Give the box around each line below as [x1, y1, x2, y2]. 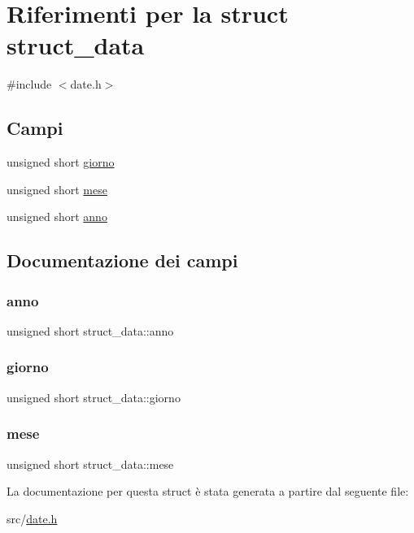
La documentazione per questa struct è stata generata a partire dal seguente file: [7, 483, 409, 500]
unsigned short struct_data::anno [7, 322, 174, 339]
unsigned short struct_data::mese [7, 455, 174, 472]
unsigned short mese [7, 180, 107, 197]
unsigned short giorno [7, 154, 115, 171]
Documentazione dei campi [7, 248, 238, 273]
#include [7, 76, 52, 93]
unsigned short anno [7, 208, 107, 225]
